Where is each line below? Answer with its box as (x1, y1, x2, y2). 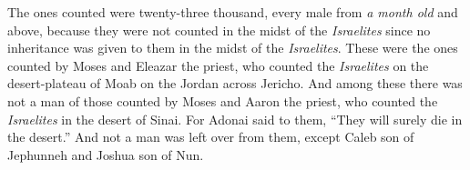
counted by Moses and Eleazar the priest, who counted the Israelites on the (7, 55, 429, 75)
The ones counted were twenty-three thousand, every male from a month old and (7, 3, 458, 21)
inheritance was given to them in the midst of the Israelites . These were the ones (7, 38, 458, 57)
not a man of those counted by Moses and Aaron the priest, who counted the (7, 91, 438, 110)
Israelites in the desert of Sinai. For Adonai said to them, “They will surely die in (7, 109, 463, 128)
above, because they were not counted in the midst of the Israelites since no (7, 20, 431, 39)
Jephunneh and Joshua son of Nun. (7, 145, 204, 164)
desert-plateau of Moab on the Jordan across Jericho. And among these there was (7, 74, 463, 93)
